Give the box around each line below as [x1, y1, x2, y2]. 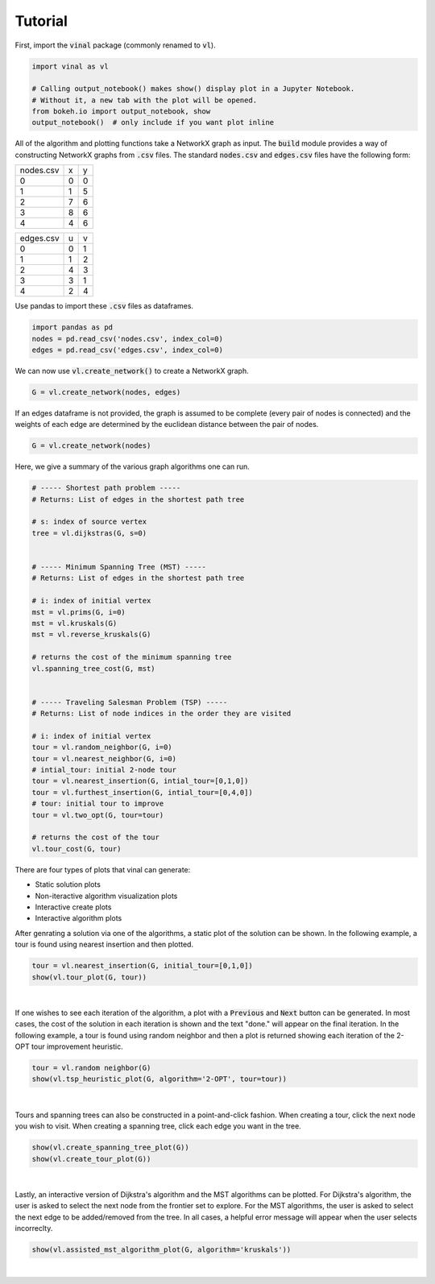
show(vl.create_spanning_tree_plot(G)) [31, 1143, 189, 1152]
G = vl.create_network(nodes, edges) [31, 387, 181, 396]
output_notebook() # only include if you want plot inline [31, 118, 275, 127]
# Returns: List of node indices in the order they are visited [31, 709, 292, 719]
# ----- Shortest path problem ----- [31, 483, 181, 493]
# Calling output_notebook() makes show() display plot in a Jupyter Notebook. [31, 85, 355, 93]
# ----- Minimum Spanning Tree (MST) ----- [31, 562, 207, 572]
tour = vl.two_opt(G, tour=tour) [31, 810, 164, 819]
